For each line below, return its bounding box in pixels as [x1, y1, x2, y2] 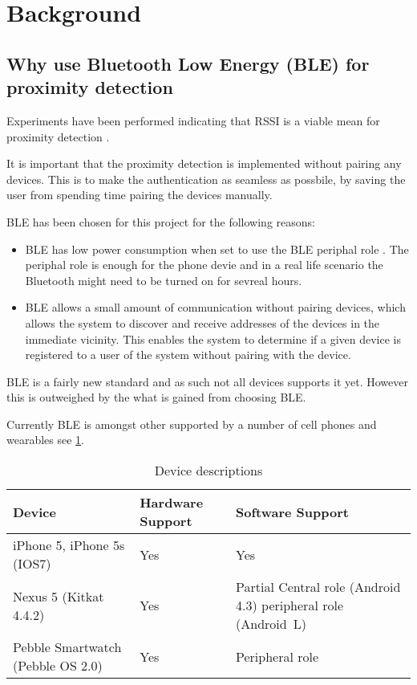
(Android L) [236, 614, 306, 634]
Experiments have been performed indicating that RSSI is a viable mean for [6, 112, 380, 128]
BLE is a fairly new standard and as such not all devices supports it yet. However [6, 373, 408, 389]
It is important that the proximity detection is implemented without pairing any [6, 155, 402, 172]
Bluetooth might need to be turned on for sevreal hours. [25, 271, 302, 288]
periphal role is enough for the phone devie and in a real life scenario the [25, 256, 383, 273]
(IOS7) [13, 554, 51, 573]
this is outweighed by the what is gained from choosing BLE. [6, 389, 306, 406]
